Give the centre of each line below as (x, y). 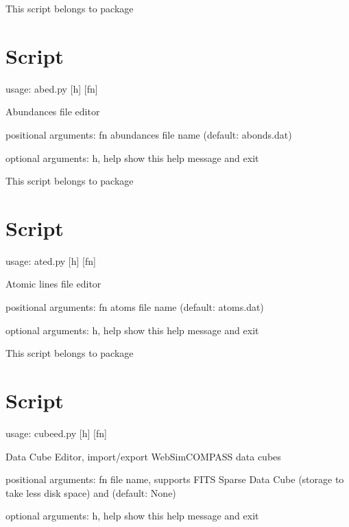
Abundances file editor (53, 112)
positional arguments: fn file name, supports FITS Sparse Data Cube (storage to (175, 479)
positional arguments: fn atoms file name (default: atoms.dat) (135, 307)
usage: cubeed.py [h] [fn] (56, 433)
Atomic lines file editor (53, 284)
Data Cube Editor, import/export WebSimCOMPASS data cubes (143, 456)
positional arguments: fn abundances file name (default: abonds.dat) (149, 134)
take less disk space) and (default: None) (91, 492)
